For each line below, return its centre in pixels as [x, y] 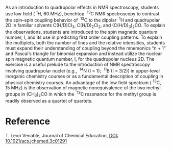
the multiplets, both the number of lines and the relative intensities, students [85, 43]
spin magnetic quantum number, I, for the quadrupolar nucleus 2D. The [80, 59]
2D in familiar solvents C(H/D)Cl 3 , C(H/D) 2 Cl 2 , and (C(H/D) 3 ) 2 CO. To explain [85, 26]
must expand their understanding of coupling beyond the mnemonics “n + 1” [86, 48]
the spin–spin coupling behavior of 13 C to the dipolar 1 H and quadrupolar [83, 19]
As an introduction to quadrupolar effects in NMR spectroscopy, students [82, 7]
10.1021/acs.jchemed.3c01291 [36, 141]
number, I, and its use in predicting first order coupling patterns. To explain [84, 37]
